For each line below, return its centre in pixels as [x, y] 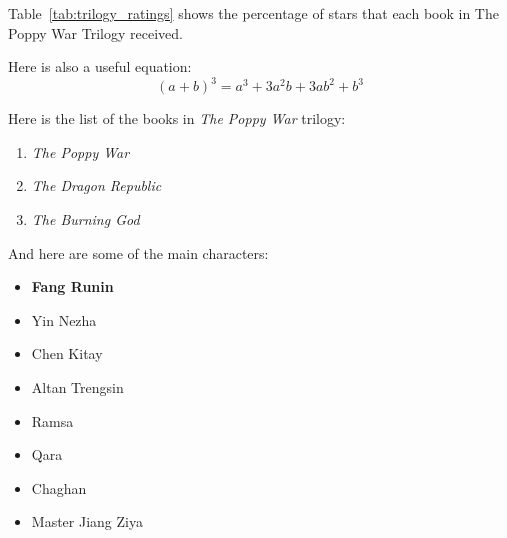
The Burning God [85, 219]
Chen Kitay [67, 353]
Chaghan [59, 487]
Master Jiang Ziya [87, 521]
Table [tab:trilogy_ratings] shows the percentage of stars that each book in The [253, 13]
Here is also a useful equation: [100, 66]
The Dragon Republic [96, 185]
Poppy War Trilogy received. [95, 32]
